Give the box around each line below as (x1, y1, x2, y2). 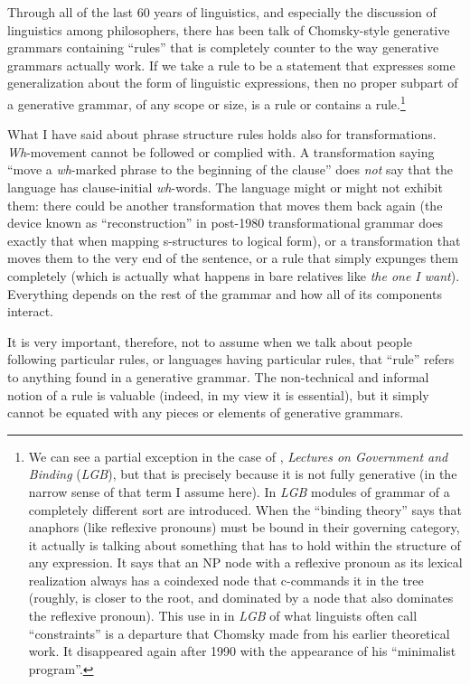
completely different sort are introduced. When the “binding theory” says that (28, 500, 462, 519)
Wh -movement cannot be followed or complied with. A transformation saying (7, 142, 435, 161)
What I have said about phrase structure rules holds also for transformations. (7, 125, 437, 144)
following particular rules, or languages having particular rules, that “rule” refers (7, 350, 455, 369)
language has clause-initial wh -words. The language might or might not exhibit (7, 178, 443, 196)
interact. (7, 302, 53, 321)
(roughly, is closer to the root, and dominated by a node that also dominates (28, 588, 454, 607)
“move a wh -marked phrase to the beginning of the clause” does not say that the (7, 160, 454, 179)
